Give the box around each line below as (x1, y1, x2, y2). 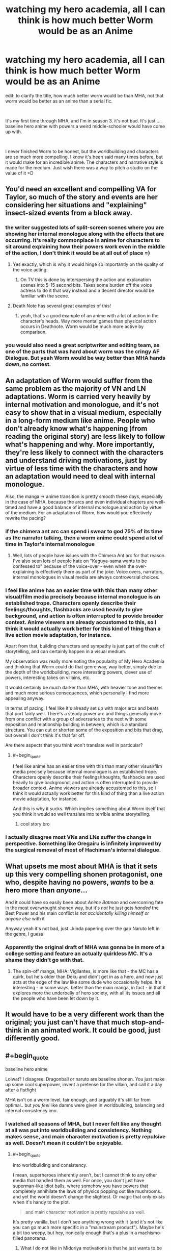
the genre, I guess (5, 931, 43, 937)
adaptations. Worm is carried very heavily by (5, 392, 151, 401)
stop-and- (131, 1018, 164, 1027)
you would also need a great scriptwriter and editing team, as (5, 341, 160, 348)
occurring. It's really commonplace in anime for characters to (5, 237, 160, 244)
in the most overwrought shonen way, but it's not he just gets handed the (5, 905, 159, 911)
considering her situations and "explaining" (5, 201, 148, 210)
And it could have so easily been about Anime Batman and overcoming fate (5, 899, 164, 906)
